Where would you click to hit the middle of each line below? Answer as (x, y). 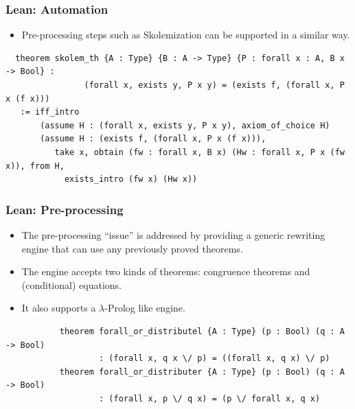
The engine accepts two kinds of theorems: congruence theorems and (166, 271)
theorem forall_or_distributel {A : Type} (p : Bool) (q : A (202, 331)
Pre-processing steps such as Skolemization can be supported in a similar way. (186, 35)
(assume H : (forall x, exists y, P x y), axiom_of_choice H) (185, 125)
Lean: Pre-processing (65, 209)
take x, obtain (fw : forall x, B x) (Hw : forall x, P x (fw (199, 152)
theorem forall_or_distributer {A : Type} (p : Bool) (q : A (202, 372)
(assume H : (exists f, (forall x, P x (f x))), (153, 139)
